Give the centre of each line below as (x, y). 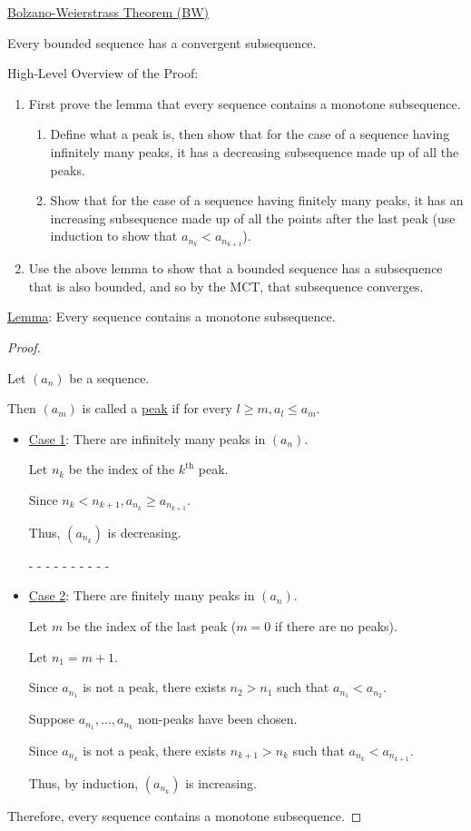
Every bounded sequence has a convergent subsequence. (162, 42)
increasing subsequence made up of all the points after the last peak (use (253, 218)
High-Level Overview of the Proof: (103, 73)
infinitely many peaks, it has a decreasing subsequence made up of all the (255, 151)
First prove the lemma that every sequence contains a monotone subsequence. (245, 103)
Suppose (52, 719)
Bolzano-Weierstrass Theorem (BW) (108, 12)
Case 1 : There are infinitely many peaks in (147, 438)
